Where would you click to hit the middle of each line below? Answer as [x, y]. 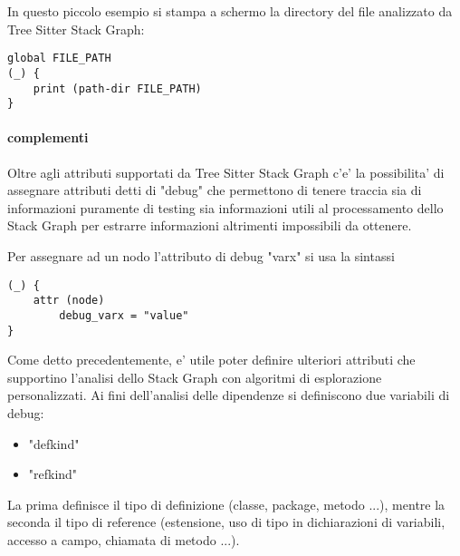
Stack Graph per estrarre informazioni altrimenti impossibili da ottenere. [210, 225]
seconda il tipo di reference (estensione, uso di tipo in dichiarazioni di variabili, [226, 522]
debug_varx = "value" [124, 315]
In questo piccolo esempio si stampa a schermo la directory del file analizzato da [230, 11]
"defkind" [54, 443]
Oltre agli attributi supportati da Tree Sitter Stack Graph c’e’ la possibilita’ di [226, 172]
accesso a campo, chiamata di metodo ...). [124, 539]
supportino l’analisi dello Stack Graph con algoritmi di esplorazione [195, 377]
